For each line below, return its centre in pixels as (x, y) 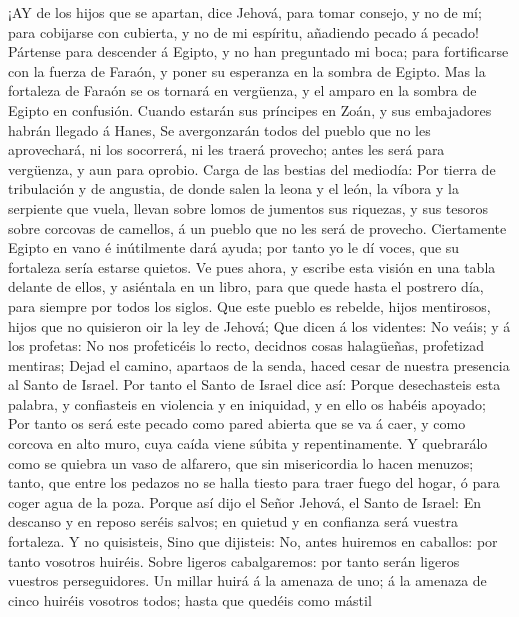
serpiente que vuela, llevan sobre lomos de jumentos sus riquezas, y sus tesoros (248, 207)
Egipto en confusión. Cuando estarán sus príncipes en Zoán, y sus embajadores (250, 109)
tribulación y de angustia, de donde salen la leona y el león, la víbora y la (233, 188)
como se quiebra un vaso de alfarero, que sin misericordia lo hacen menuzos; (241, 462)
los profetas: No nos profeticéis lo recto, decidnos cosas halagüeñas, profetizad (246, 345)
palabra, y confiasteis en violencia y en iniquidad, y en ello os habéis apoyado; (247, 403)
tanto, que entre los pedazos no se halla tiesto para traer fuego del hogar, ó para (254, 482)
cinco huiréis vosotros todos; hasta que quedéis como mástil (190, 599)
